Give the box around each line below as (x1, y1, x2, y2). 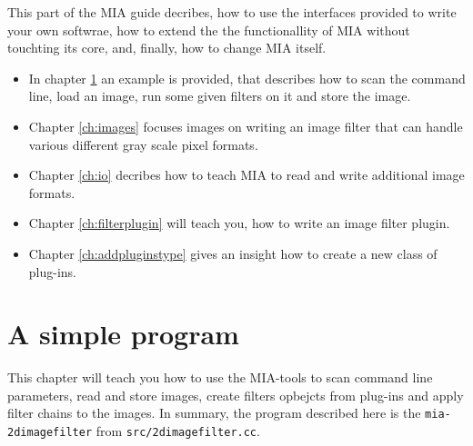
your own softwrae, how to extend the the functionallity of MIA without (7, 20, 410, 39)
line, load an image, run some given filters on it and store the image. (28, 86, 411, 105)
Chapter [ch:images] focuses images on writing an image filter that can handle (28, 116, 463, 135)
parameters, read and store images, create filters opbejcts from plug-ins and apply (7, 385, 464, 404)
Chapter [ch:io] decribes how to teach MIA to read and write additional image (28, 165, 465, 184)
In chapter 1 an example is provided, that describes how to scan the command (28, 68, 466, 87)
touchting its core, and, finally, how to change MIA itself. (7, 38, 327, 57)
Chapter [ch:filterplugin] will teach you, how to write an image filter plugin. (28, 213, 450, 233)
